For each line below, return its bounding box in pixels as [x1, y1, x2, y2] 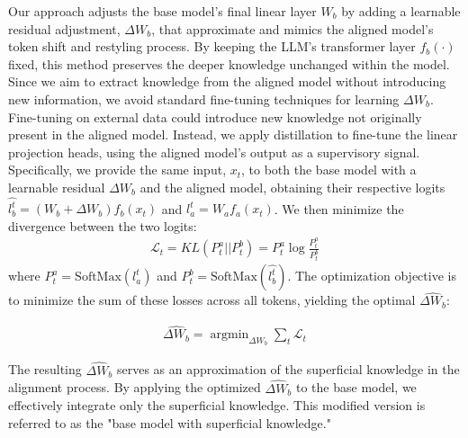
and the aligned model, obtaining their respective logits [139, 177, 445, 196]
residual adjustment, [8, 19, 121, 38]
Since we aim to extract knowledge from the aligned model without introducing [8, 72, 446, 91]
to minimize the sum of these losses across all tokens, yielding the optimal [8, 291, 416, 309]
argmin [210, 328, 249, 342]
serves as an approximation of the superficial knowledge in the [116, 360, 460, 379]
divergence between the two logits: [8, 216, 197, 235]
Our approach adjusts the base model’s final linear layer [8, 2, 317, 20]
